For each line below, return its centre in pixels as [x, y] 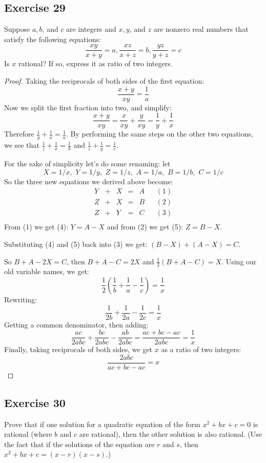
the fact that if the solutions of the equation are [79, 444]
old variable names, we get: [47, 271]
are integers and [91, 29]
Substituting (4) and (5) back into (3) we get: [76, 244]
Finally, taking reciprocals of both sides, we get [78, 349]
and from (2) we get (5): [145, 227]
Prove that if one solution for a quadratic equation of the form [102, 424]
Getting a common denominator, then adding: [76, 324]
